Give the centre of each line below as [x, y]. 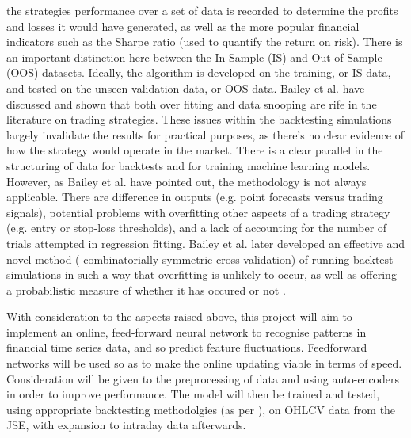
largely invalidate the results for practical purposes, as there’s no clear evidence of [205, 134]
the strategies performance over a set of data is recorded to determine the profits [202, 10]
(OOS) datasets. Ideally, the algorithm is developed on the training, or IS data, [199, 72]
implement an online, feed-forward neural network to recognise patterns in [186, 331]
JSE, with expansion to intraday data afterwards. [126, 425]
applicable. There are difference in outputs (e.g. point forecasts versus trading [195, 197]
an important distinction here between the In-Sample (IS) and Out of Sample [194, 57]
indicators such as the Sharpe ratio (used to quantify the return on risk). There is [205, 42]
